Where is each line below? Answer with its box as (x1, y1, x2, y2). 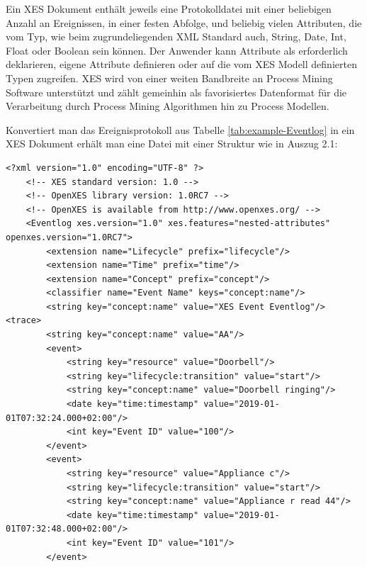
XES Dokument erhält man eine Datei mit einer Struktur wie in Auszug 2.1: (6, 136, 338, 151)
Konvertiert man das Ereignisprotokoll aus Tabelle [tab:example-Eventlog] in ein (6, 122, 355, 137)
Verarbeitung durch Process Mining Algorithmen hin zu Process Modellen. (6, 99, 329, 113)
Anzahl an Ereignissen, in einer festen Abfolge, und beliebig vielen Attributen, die (6, 15, 362, 30)
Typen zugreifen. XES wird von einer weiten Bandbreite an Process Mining (6, 70, 333, 85)
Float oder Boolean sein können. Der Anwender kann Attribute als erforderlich (6, 43, 348, 57)
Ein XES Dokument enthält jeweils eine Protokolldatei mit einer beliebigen (6, 1, 332, 16)
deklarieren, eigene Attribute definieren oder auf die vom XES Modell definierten (6, 57, 357, 72)
